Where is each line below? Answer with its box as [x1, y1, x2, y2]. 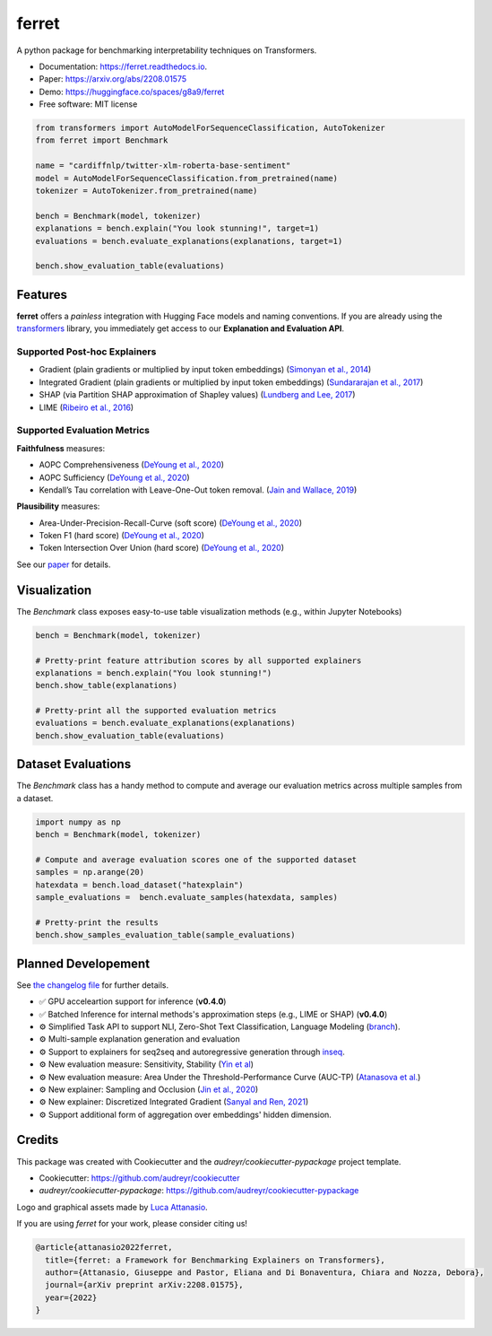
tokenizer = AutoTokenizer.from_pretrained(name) [35, 186, 258, 196]
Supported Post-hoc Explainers [16, 345, 157, 358]
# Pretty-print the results [35, 917, 159, 928]
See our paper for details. [16, 559, 111, 570]
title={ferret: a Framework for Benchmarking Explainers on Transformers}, [45, 1254, 385, 1265]
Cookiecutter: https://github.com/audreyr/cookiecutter [39, 1172, 241, 1183]
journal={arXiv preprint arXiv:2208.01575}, [45, 1279, 244, 1290]
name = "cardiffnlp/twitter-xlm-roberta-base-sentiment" [35, 161, 291, 170]
